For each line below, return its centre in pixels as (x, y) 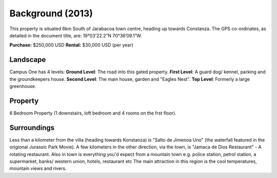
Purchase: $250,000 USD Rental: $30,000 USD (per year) (71, 45)
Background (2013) (51, 13)
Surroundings (32, 128)
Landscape (28, 60)
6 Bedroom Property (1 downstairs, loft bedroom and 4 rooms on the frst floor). (93, 113)
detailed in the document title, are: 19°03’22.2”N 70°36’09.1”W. (76, 35)
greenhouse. (23, 86)
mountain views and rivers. (38, 168)
